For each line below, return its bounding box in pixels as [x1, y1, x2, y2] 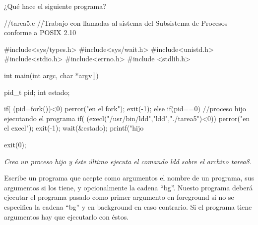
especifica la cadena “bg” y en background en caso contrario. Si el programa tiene [4, 201, 252, 212]
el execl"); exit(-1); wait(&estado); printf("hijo [4, 123, 144, 133]
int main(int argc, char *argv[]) [4, 70, 99, 80]
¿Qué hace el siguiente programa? [4, 1, 106, 11]
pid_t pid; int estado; [4, 87, 70, 97]
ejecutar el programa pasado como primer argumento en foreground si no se [4, 192, 234, 202]
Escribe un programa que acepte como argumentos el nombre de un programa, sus [4, 173, 254, 183]
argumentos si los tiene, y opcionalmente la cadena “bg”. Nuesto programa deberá [4, 182, 253, 192]
